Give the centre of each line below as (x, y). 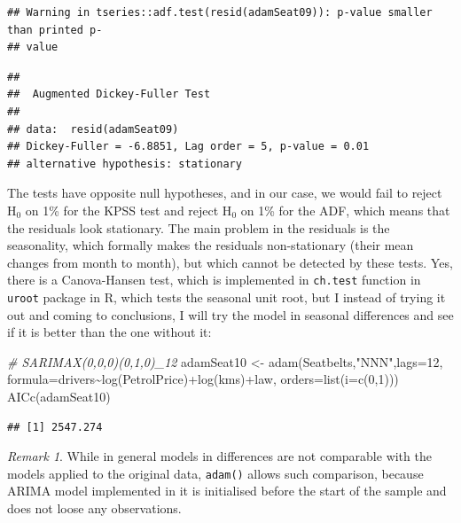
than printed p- (55, 30)
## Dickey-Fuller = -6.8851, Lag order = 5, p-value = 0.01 (188, 147)
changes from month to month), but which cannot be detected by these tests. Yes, (230, 262)
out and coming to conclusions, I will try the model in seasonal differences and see (230, 314)
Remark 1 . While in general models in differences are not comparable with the (219, 456)
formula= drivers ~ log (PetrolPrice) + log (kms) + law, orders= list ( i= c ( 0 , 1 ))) (203, 379)
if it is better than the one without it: (109, 332)
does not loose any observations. (94, 508)
